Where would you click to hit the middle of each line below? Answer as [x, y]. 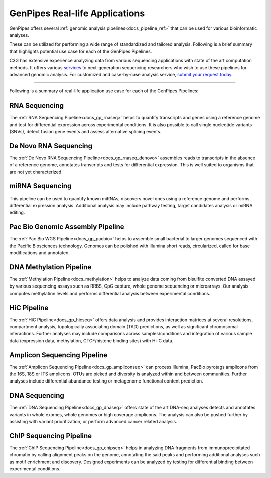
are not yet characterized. [36, 172]
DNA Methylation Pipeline [50, 267]
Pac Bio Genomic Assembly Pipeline [67, 227]
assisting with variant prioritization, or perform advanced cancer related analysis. [93, 422]
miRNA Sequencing [40, 186]
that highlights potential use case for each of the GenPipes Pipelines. [81, 51]
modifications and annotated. [40, 253]
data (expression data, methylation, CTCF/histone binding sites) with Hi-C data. [91, 341]
